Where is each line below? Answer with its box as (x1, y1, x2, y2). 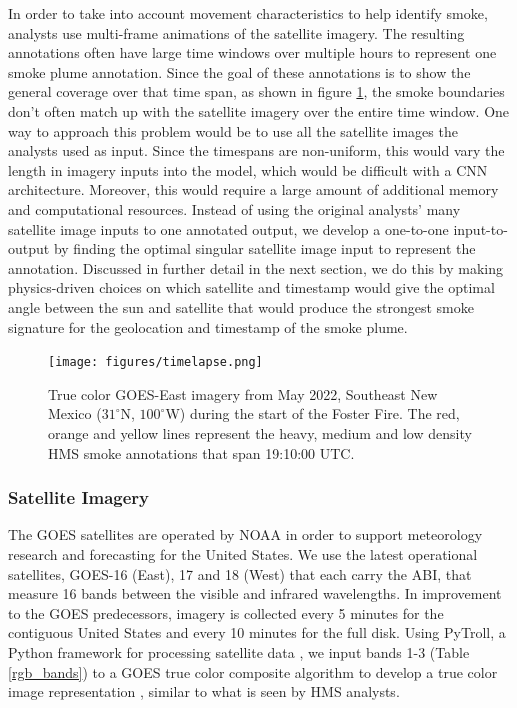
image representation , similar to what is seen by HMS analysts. (8, 681, 400, 702)
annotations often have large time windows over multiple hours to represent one (8, 42, 497, 63)
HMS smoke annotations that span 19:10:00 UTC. (48, 442, 355, 463)
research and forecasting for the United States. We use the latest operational (8, 543, 478, 564)
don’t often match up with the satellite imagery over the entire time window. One (8, 100, 510, 121)
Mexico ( (48, 403, 102, 424)
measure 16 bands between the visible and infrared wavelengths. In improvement (8, 583, 502, 604)
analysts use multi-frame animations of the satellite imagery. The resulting (8, 22, 465, 43)
